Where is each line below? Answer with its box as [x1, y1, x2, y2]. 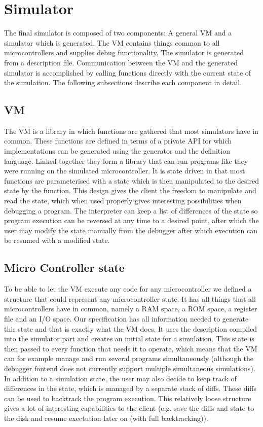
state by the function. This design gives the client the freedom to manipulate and [4, 185, 256, 196]
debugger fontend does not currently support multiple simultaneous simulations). [4, 363, 255, 373]
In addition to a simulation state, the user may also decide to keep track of [4, 373, 237, 383]
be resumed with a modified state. [4, 235, 110, 245]
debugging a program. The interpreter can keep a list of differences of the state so [4, 205, 258, 216]
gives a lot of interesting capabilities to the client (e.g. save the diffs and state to [4, 403, 254, 413]
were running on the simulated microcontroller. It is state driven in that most [4, 165, 245, 176]
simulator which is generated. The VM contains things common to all [4, 37, 220, 48]
